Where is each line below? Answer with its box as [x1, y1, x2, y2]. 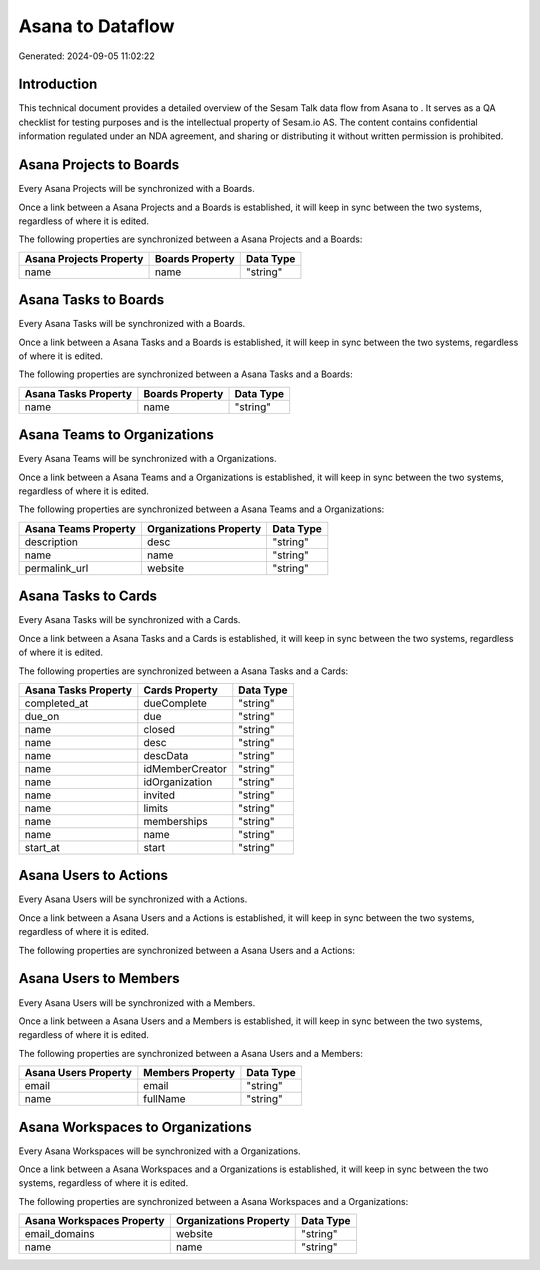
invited [143, 788, 175, 802]
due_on [24, 709, 60, 723]
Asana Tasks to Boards [18, 291, 165, 309]
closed [143, 722, 175, 736]
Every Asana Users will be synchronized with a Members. [18, 996, 256, 1009]
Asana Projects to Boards [18, 156, 180, 174]
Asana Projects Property [24, 251, 144, 265]
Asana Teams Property [24, 521, 137, 535]
